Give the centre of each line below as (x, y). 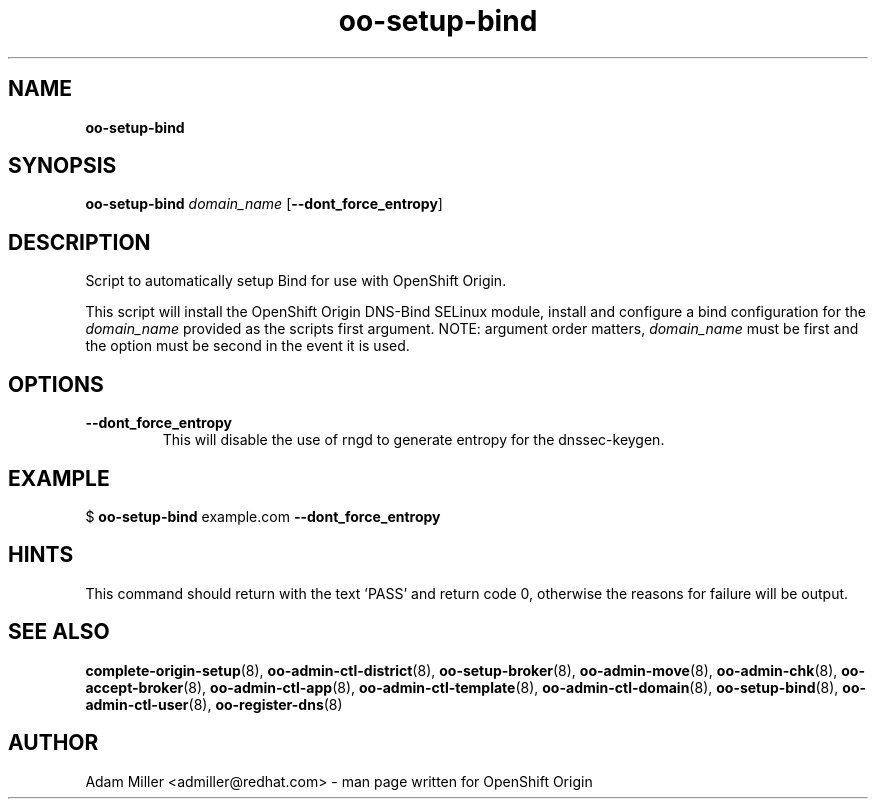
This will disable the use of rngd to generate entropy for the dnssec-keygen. (413, 440)
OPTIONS (56, 384)
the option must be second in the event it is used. (247, 346)
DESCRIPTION (79, 242)
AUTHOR (53, 743)
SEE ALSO (59, 632)
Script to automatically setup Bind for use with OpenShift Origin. (296, 281)
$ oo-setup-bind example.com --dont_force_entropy (263, 516)
